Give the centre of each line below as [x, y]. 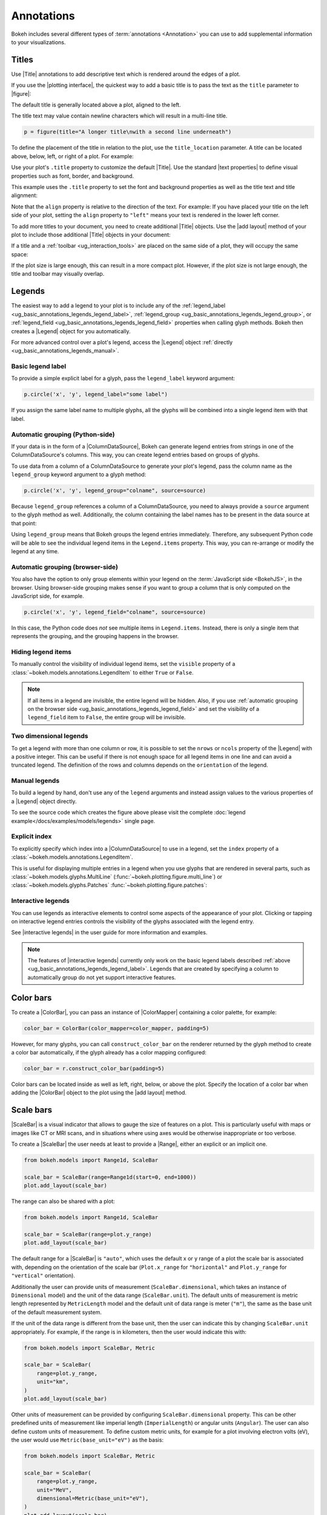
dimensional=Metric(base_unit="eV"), [93, 1498]
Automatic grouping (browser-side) [64, 567]
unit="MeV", [54, 1490]
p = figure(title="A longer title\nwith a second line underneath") [128, 132]
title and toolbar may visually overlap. [58, 274]
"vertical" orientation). [43, 1276]
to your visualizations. [38, 42]
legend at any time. [35, 551]
